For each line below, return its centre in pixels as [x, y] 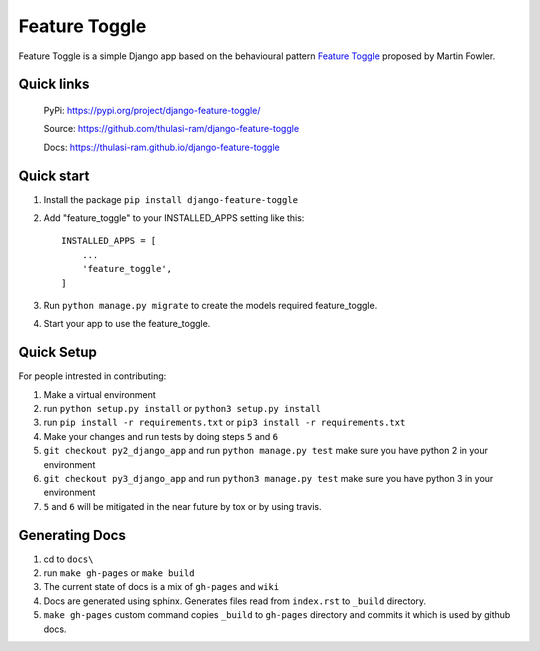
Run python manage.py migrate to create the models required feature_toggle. [210, 305]
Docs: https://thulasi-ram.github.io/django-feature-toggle [161, 147]
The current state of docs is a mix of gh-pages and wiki [161, 587]
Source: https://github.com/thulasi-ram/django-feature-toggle [171, 129]
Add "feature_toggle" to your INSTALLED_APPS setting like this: [174, 218]
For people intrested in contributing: [92, 376]
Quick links [54, 84]
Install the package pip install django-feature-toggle [171, 199]
